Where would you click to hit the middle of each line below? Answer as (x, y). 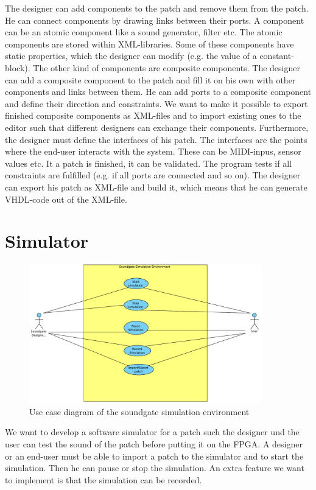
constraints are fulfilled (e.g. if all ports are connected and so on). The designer (153, 175)
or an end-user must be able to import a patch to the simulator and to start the (154, 456)
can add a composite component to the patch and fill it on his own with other (150, 79)
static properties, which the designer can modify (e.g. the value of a (131, 56)
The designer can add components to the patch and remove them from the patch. (157, 8)
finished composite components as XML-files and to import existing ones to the (153, 115)
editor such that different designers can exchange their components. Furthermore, (157, 127)
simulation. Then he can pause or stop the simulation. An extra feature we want (155, 468)
